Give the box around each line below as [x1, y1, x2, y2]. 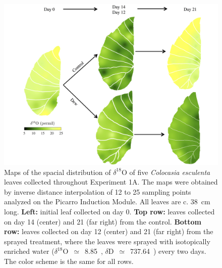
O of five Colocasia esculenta [121, 166, 210, 177]
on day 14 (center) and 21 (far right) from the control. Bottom [4, 216, 201, 227]
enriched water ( [4, 246, 54, 256]
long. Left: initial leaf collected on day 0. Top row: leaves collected [4, 206, 215, 216]
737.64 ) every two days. [130, 246, 206, 256]
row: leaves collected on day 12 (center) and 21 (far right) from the [4, 226, 213, 237]
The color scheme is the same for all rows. [4, 255, 134, 266]
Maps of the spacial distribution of [4, 166, 111, 177]
